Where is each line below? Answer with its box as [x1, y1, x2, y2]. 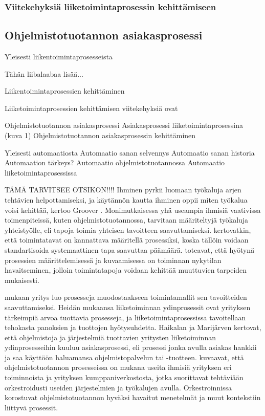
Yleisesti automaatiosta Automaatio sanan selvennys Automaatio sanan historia [5, 147, 255, 158]
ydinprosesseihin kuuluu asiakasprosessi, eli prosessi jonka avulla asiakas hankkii [5, 342, 257, 353]
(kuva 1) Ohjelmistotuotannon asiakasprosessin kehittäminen [5, 130, 196, 141]
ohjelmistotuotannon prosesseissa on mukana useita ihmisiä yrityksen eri [5, 362, 232, 373]
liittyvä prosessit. [5, 402, 58, 412]
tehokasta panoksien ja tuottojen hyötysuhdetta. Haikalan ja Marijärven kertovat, [5, 322, 261, 333]
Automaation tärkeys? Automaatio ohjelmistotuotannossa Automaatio [5, 157, 225, 168]
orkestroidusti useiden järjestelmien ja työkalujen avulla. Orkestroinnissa [5, 382, 232, 392]
